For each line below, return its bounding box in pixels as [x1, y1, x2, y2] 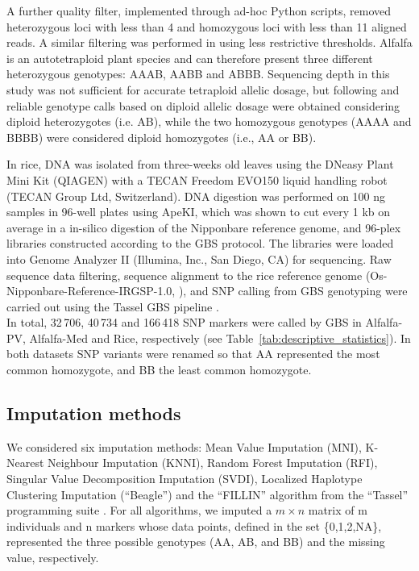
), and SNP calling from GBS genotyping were [178, 282, 408, 299]
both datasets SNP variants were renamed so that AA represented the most [6, 345, 380, 362]
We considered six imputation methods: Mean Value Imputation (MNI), [6, 438, 362, 455]
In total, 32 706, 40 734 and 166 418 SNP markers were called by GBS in [6, 314, 362, 331]
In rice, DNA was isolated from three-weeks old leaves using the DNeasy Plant [6, 156, 394, 173]
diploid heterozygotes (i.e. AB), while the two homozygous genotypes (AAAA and [6, 113, 412, 130]
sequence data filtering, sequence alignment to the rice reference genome [6, 266, 363, 283]
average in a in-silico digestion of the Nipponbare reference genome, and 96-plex [6, 219, 401, 235]
